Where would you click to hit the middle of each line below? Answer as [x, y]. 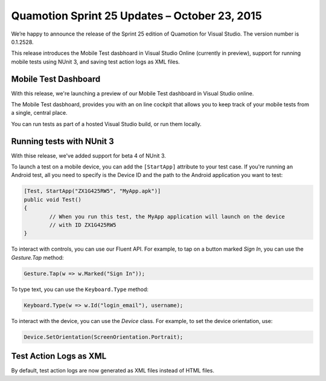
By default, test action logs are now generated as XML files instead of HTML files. [113, 371]
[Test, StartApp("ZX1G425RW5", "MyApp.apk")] [92, 191]
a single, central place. [39, 113]
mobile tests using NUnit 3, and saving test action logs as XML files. [96, 62]
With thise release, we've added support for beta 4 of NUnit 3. [88, 155]
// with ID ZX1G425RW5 [83, 225]
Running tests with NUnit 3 [62, 141]
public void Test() [53, 200]
